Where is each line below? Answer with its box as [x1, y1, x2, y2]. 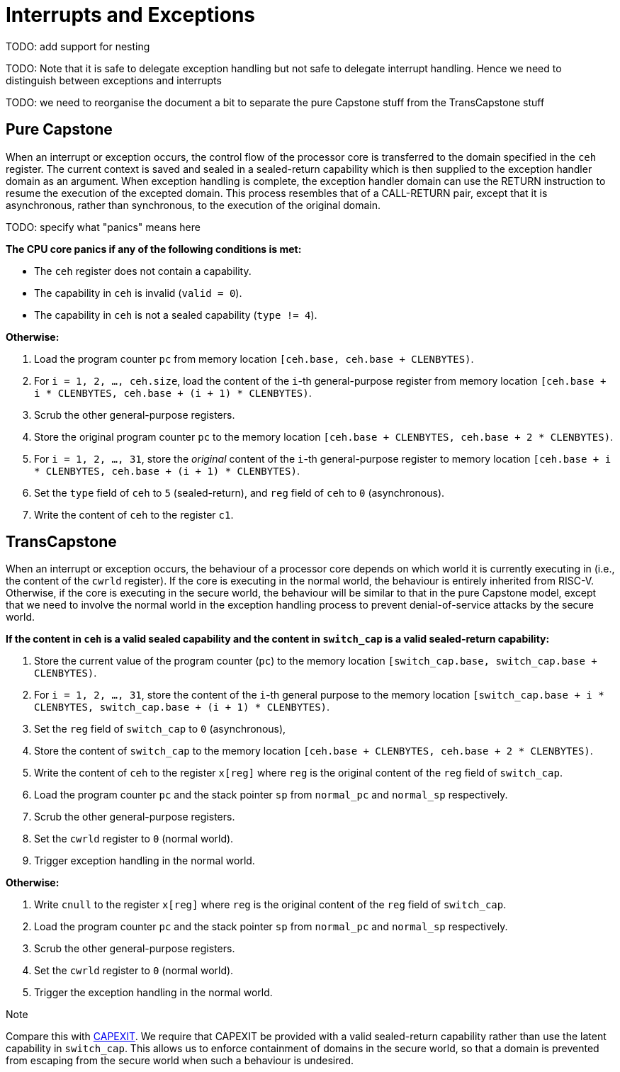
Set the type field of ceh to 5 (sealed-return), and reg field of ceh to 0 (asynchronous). [34, 486, 445, 499]
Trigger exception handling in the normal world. [34, 854, 255, 867]
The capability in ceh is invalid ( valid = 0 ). [34, 286, 242, 299]
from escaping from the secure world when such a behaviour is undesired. [6, 1054, 354, 1067]
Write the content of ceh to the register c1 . [34, 508, 234, 521]
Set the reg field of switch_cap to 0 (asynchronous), [34, 723, 286, 735]
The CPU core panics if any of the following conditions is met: [6, 242, 302, 255]
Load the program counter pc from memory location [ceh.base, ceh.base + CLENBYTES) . [34, 352, 474, 365]
